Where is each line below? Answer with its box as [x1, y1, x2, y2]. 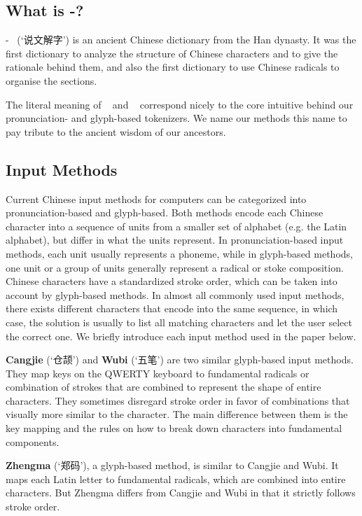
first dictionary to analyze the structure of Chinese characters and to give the [6, 46, 338, 60]
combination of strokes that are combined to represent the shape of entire [6, 379, 321, 394]
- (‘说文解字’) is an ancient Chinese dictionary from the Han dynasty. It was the [6, 32, 356, 47]
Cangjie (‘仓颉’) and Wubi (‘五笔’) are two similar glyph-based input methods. [6, 352, 354, 367]
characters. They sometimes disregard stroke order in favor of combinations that [6, 393, 350, 407]
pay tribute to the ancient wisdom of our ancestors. [6, 124, 226, 139]
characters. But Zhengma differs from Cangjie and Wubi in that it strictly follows [6, 485, 356, 500]
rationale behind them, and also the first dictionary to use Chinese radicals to [6, 60, 340, 74]
